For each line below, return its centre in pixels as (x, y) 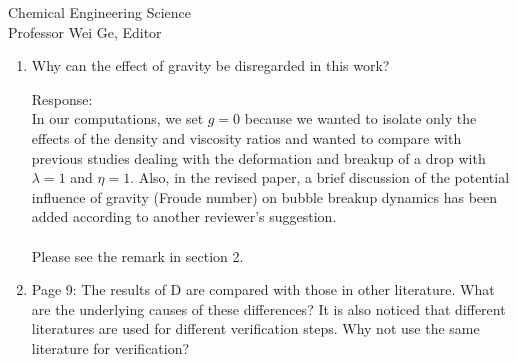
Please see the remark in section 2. (137, 255)
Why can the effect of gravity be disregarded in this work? (210, 65)
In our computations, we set (117, 118)
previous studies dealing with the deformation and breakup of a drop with (258, 157)
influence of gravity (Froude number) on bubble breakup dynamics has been (264, 196)
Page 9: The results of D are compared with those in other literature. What (263, 289)
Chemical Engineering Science (100, 12)
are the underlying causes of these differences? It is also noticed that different (268, 308)
